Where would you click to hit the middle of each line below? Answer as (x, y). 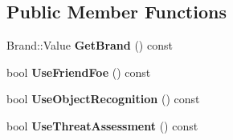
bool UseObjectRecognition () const (103, 99)
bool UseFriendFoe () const (79, 72)
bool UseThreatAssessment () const (102, 125)
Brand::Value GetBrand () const (90, 45)
